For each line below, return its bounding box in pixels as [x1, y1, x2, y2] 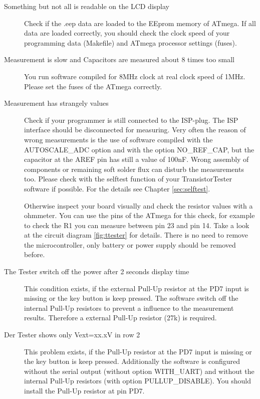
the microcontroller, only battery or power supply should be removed [24, 239, 236, 250]
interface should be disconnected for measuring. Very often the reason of [24, 124, 246, 135]
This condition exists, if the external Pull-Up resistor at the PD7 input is [24, 283, 249, 293]
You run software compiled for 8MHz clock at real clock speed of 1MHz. [24, 71, 245, 81]
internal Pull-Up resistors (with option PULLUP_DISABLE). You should [24, 375, 251, 386]
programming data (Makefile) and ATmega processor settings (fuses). [24, 37, 237, 48]
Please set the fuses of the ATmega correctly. [24, 81, 162, 91]
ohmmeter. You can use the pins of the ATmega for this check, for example [24, 210, 255, 221]
